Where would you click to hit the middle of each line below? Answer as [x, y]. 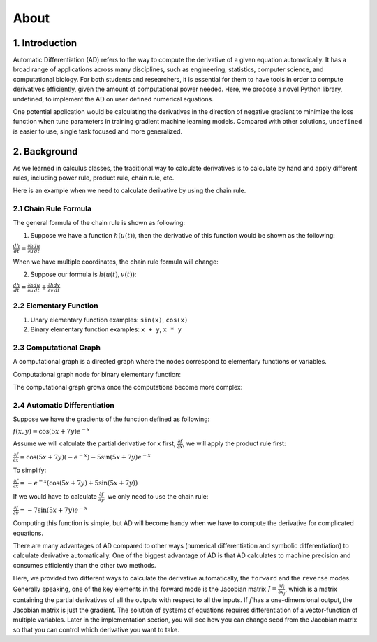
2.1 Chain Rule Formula [52, 208]
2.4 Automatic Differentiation [64, 405]
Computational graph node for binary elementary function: [97, 374]
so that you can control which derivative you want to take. [96, 629]
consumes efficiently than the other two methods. [84, 565]
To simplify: [30, 470]
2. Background [45, 151]
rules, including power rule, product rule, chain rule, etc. [94, 178]
